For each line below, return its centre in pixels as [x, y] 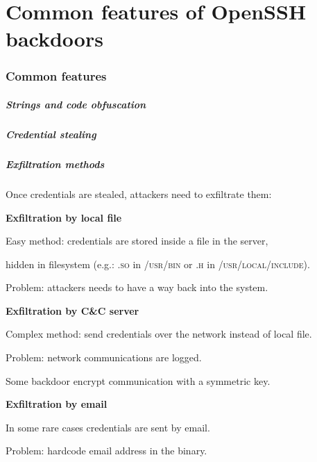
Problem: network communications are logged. [104, 357]
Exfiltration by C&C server [72, 310]
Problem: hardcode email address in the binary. [106, 451]
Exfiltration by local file [64, 217]
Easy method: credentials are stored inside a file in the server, [137, 241]
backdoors [54, 39]
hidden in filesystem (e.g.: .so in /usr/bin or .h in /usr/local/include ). [158, 264]
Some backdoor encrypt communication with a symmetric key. [138, 380]
